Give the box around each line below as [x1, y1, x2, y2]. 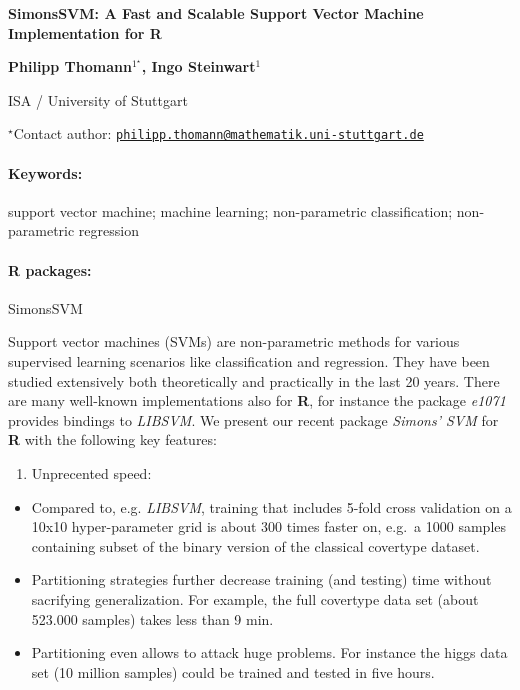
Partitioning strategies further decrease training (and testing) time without [31, 569, 492, 590]
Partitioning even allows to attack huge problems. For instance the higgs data [31, 642, 508, 663]
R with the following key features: [8, 429, 217, 450]
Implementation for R [8, 22, 162, 43]
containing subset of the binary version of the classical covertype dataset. [31, 535, 480, 556]
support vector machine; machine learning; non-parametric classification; [8, 200, 453, 221]
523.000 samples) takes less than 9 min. [31, 608, 274, 629]
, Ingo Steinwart [141, 56, 256, 77]
